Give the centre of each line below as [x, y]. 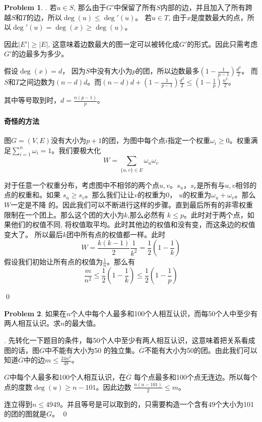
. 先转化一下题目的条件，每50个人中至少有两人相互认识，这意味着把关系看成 [130, 340]
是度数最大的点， [219, 17]
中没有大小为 [111, 71]
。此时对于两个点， [215, 214]
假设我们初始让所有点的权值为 [53, 262]
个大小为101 [235, 404]
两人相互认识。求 [32, 323]
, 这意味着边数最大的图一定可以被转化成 [114, 44]
